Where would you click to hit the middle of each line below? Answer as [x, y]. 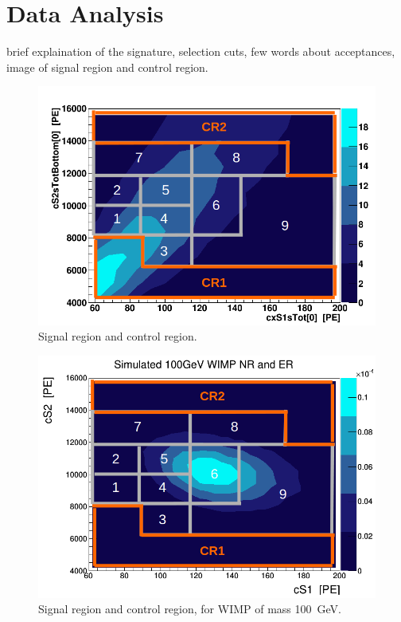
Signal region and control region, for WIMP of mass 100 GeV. [190, 609]
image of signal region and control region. [107, 67]
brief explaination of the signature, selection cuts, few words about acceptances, [201, 51]
